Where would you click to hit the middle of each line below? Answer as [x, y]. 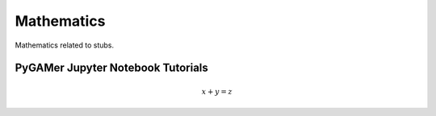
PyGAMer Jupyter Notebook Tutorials [112, 68]
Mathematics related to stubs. [65, 45]
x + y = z [217, 91]
